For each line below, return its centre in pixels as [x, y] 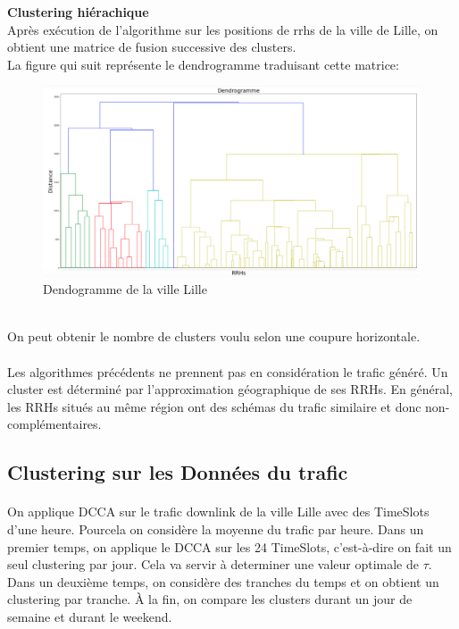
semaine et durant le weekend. [90, 616]
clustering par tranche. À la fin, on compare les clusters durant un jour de [210, 599]
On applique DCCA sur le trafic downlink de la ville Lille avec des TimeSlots [218, 512]
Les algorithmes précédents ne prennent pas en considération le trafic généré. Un [228, 371]
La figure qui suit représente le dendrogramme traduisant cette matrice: [203, 64]
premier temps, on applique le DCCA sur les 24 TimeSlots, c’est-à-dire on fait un [229, 546]
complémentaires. [54, 424]
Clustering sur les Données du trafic [178, 472]
